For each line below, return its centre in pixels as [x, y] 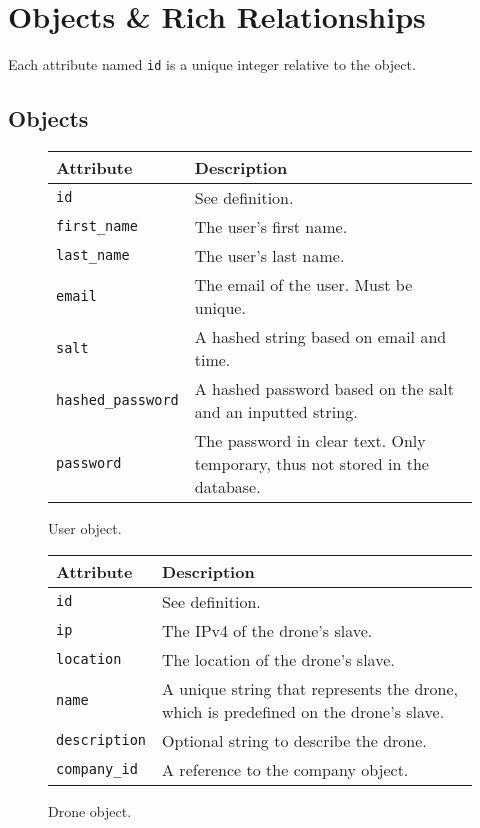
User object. [85, 527]
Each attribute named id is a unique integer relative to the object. [212, 64]
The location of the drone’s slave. [278, 659]
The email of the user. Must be [303, 284]
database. [227, 486]
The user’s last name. [269, 255]
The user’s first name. [271, 226]
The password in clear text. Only [310, 440]
